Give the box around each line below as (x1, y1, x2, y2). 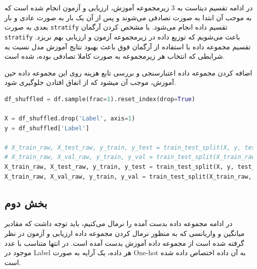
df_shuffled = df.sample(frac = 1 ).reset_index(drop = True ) (4, 95, 195, 103)
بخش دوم (4, 195, 47, 210)
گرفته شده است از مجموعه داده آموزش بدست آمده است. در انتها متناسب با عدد (4, 237, 244, 248)
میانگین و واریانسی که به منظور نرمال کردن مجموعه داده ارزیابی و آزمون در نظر (4, 228, 245, 238)
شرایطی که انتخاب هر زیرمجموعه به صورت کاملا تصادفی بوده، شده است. (4, 51, 225, 61)
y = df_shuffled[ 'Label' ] (4, 124, 89, 132)
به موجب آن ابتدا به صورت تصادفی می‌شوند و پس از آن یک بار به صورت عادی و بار (4, 12, 252, 22)
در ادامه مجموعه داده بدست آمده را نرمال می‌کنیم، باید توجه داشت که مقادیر (4, 218, 233, 229)
